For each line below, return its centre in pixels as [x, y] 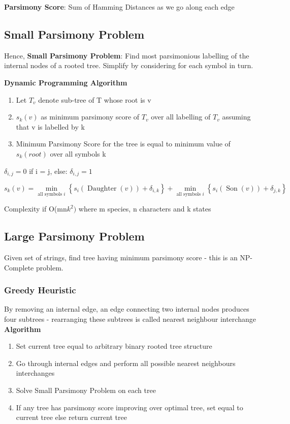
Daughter [102, 189]
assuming [236, 117]
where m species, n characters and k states [145, 209]
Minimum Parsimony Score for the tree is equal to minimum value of [123, 144]
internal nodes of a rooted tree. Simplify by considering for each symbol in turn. [129, 65]
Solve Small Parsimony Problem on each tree [86, 390]
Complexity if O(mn [36, 209]
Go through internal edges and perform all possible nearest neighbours [126, 363]
